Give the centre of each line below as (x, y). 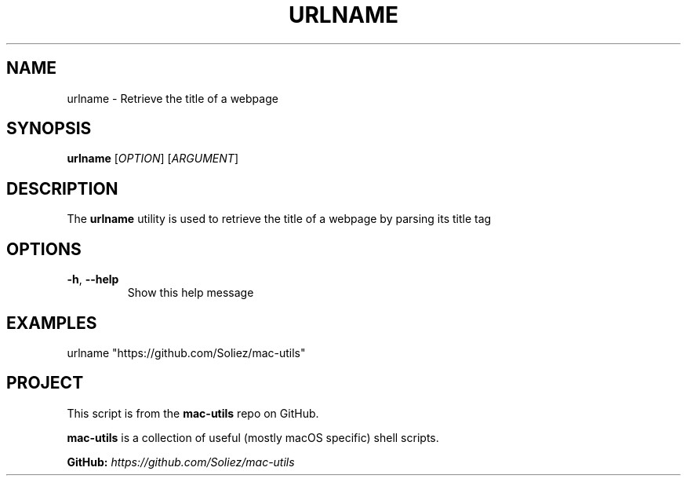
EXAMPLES (52, 323)
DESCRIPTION (62, 188)
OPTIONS (44, 249)
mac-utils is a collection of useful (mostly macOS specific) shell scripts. (253, 437)
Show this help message (191, 293)
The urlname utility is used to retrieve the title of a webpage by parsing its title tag (279, 219)
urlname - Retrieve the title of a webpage (173, 98)
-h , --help (93, 279)
